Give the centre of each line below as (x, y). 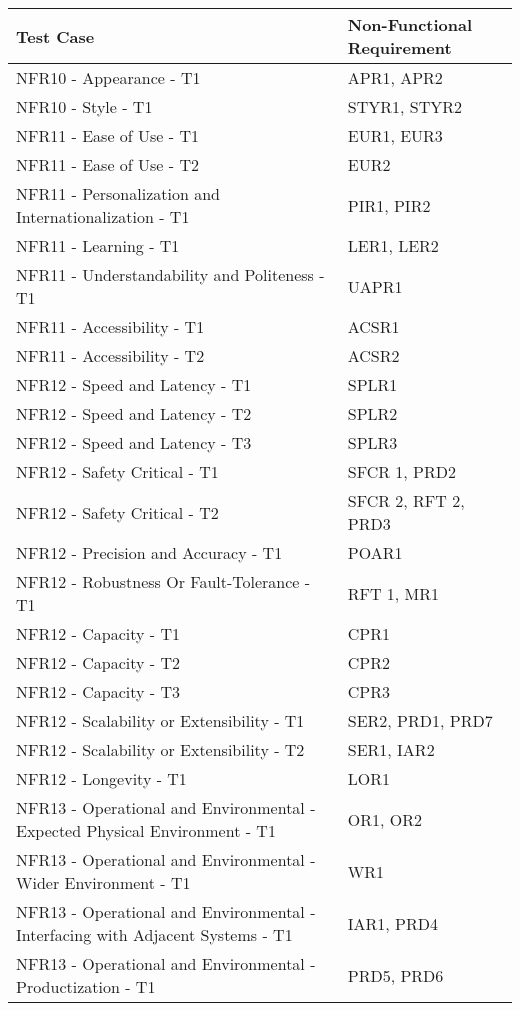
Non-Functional (410, 24)
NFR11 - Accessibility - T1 (110, 326)
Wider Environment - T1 (103, 882)
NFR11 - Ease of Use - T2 (108, 164)
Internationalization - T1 (103, 216)
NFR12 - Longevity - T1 (101, 778)
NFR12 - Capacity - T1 (98, 633)
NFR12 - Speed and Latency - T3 (134, 442)
